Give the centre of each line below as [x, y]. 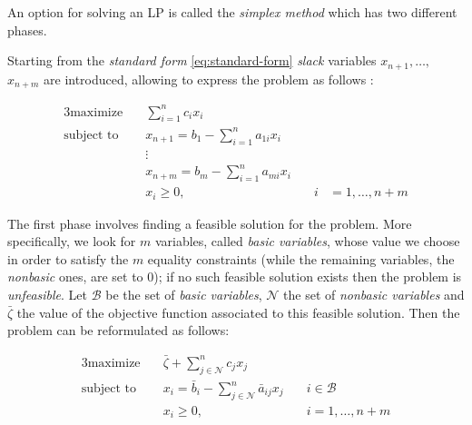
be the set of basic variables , [184, 294]
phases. [27, 30]
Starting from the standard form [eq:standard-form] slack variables [192, 60]
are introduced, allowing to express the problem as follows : [209, 79]
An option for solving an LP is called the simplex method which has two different [232, 12]
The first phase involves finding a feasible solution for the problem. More [210, 223]
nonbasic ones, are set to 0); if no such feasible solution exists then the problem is [235, 277]
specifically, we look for [72, 241]
